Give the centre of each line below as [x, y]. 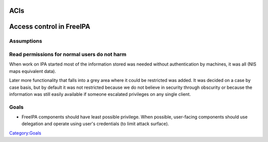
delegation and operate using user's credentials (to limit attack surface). [95, 124]
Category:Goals [25, 133]
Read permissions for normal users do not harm [68, 54]
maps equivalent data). [33, 71]
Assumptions [26, 41]
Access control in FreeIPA [50, 27]
